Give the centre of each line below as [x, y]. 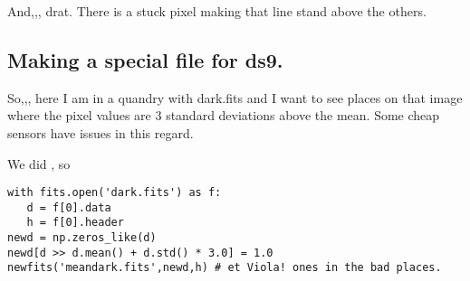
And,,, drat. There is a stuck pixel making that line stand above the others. [217, 11]
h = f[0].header [75, 223]
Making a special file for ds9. [145, 59]
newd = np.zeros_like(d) [82, 238]
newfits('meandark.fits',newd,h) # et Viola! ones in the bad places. [225, 268]
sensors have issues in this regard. [101, 132]
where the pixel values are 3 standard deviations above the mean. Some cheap [224, 115]
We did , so [39, 163]
